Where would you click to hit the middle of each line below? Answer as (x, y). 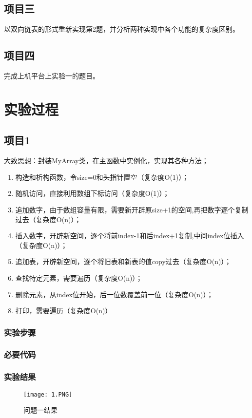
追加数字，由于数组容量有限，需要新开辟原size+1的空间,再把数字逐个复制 (132, 209)
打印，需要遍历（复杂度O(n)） (64, 311)
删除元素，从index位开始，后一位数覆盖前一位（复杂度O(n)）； (114, 294)
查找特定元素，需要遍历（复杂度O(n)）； (79, 277)
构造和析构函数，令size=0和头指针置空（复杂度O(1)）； (102, 177)
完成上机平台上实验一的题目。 (52, 76)
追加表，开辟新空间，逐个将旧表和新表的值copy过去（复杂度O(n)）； (123, 261)
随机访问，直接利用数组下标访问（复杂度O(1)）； (92, 193)
